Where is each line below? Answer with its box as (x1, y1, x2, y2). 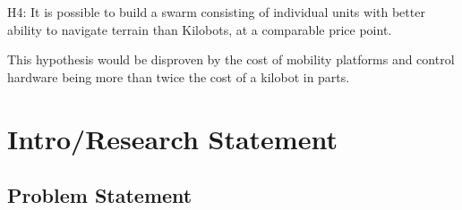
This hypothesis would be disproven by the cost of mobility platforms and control (7, 50, 455, 69)
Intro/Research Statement (7, 120, 338, 156)
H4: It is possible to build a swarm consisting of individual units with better (7, 3, 425, 21)
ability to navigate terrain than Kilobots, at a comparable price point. (7, 20, 392, 38)
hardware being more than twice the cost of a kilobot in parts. (7, 67, 350, 86)
